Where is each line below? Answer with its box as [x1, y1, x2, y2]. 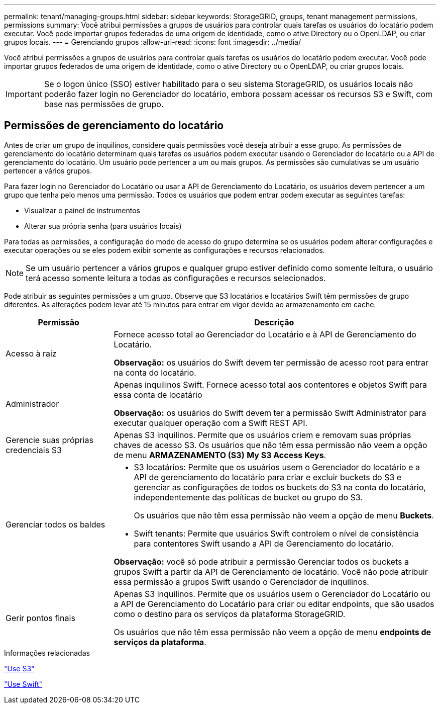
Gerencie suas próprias [6, 434, 93, 445]
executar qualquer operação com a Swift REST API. [114, 417, 308, 428]
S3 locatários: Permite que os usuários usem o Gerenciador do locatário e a [134, 462, 420, 472]
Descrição [254, 317, 294, 327]
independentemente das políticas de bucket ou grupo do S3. [134, 492, 363, 502]
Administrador [6, 398, 59, 409]
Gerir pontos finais [6, 612, 75, 623]
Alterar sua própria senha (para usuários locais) [24, 221, 182, 230]
